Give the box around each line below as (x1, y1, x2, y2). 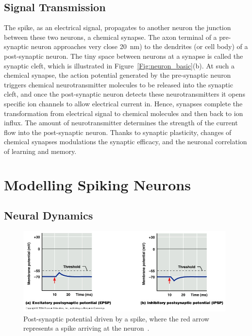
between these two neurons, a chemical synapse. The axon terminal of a (4, 32, 217, 42)
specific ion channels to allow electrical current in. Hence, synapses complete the (4, 98, 243, 108)
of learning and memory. (4, 146, 77, 156)
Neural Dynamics (4, 208, 93, 223)
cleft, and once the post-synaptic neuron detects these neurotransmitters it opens (4, 89, 245, 99)
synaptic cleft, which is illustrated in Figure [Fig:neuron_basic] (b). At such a (4, 60, 235, 70)
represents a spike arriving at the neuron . (23, 323, 150, 333)
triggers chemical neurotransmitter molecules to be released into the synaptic (4, 79, 233, 89)
